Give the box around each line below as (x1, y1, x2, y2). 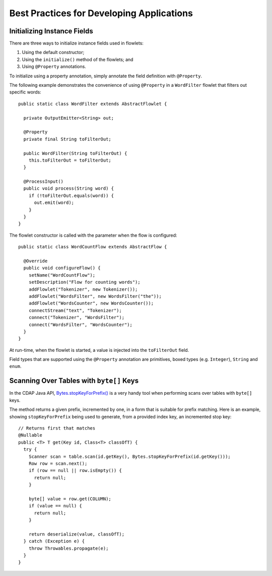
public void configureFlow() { (23, 265, 101, 271)
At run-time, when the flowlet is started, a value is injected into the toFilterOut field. (9, 347, 189, 353)
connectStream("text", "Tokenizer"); (28, 307, 122, 313)
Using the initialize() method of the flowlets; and (22, 56, 133, 63)
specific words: (9, 89, 41, 95)
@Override (23, 258, 48, 264)
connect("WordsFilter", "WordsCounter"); (28, 322, 133, 328)
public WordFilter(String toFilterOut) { (23, 150, 127, 156)
